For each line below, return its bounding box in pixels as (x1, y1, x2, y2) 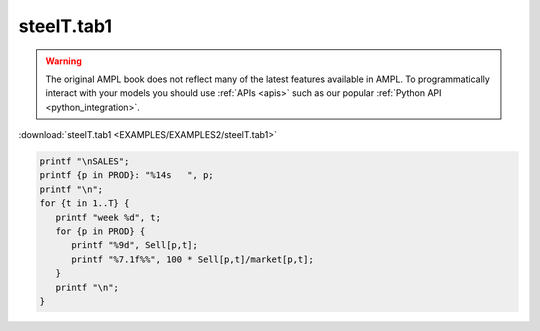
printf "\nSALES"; (39, 156, 130, 167)
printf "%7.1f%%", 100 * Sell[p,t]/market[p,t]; (71, 253, 314, 265)
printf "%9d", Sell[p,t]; (71, 240, 199, 251)
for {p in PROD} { (55, 226, 146, 237)
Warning (45, 55, 82, 67)
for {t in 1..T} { (39, 198, 130, 209)
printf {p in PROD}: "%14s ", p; (39, 170, 214, 181)
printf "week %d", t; (55, 211, 162, 223)
